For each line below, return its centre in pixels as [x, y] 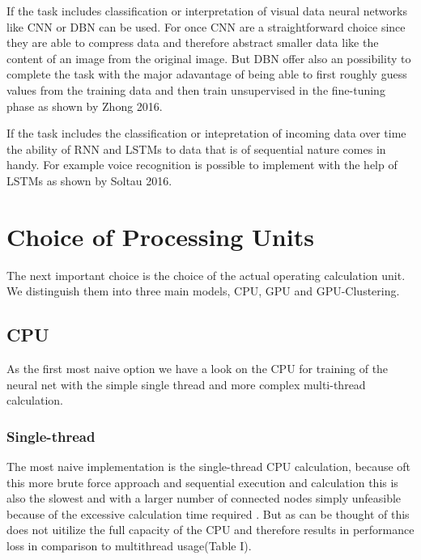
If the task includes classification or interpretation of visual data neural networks [207, 11]
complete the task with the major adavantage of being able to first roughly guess [207, 74]
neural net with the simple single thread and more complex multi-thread [186, 384]
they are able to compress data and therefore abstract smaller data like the [193, 42]
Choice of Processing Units [160, 236]
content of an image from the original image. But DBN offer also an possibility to [209, 58]
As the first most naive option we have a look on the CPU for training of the [198, 369]
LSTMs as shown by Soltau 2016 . [89, 180]
